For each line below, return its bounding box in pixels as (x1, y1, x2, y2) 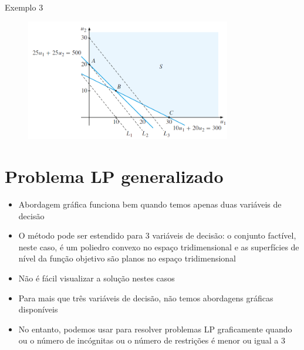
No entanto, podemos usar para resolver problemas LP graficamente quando (18, 322, 292, 335)
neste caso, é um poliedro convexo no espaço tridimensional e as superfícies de (18, 240, 299, 253)
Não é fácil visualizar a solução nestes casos (18, 272, 175, 284)
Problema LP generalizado (5, 164, 224, 188)
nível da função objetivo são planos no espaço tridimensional (18, 252, 236, 264)
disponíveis (18, 303, 58, 315)
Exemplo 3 (5, 1, 43, 13)
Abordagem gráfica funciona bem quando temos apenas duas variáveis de (18, 198, 282, 210)
